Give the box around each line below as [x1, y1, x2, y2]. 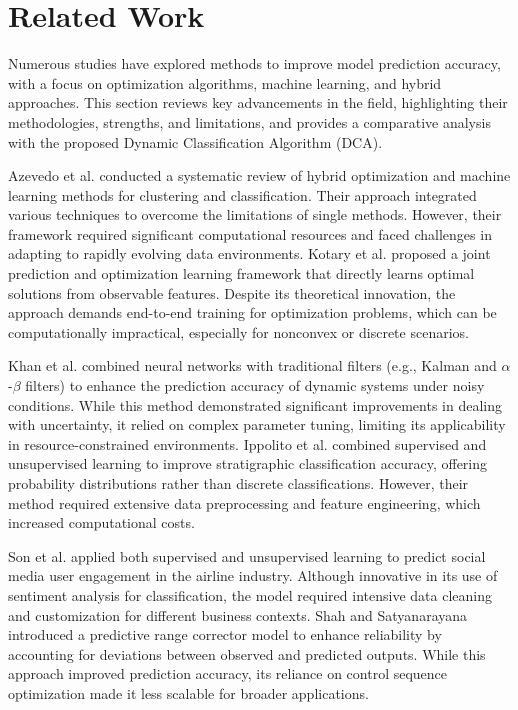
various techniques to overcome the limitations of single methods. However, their [8, 204, 502, 225]
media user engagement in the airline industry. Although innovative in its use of [8, 565, 498, 586]
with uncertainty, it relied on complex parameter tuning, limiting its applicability [8, 414, 506, 435]
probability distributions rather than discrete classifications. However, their [8, 473, 469, 493]
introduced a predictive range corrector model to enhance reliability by [8, 624, 442, 645]
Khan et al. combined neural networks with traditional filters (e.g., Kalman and [8, 355, 497, 376]
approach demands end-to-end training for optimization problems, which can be [8, 302, 497, 323]
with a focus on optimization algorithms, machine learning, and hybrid [8, 72, 442, 93]
